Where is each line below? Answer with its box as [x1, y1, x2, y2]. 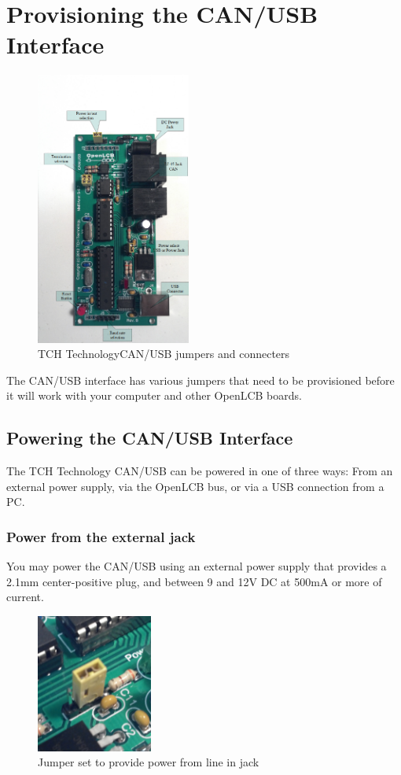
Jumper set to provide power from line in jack [38, 754, 259, 770]
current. [6, 589, 44, 605]
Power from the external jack [6, 526, 196, 546]
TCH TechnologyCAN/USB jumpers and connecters [38, 345, 290, 362]
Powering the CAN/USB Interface [6, 426, 293, 450]
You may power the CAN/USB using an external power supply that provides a [6, 558, 387, 574]
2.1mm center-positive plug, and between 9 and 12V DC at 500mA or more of [6, 573, 382, 589]
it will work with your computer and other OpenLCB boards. [6, 387, 302, 404]
